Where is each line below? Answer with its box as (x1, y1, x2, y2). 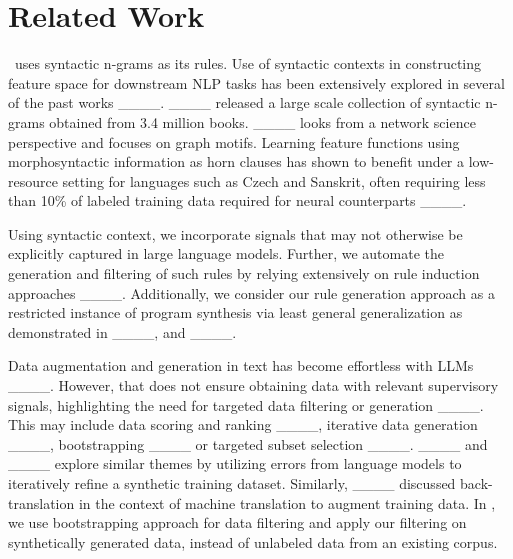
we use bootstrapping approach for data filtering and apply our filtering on (8, 512, 467, 533)
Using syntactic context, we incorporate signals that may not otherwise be (8, 223, 463, 244)
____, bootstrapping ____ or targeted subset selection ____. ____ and (8, 433, 488, 454)
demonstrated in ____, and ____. (8, 321, 237, 342)
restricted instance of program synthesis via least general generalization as (8, 302, 463, 323)
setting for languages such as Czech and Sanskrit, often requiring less (62, 170, 486, 191)
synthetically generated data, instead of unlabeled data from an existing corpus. (8, 531, 498, 552)
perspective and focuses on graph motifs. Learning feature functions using (8, 131, 460, 152)
